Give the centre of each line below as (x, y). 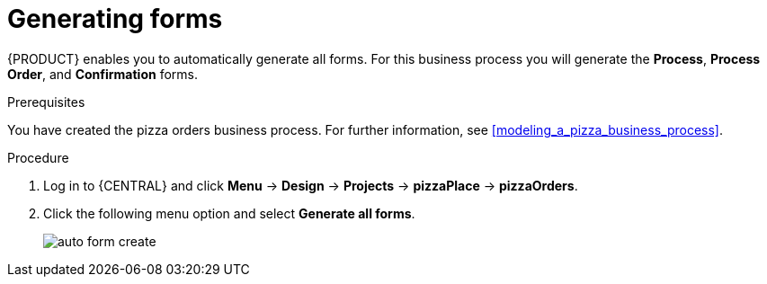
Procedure (38, 157)
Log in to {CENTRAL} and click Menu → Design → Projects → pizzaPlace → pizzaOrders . (311, 185)
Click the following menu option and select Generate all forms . (229, 213)
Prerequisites (46, 102)
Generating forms (115, 19)
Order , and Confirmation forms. (103, 74)
